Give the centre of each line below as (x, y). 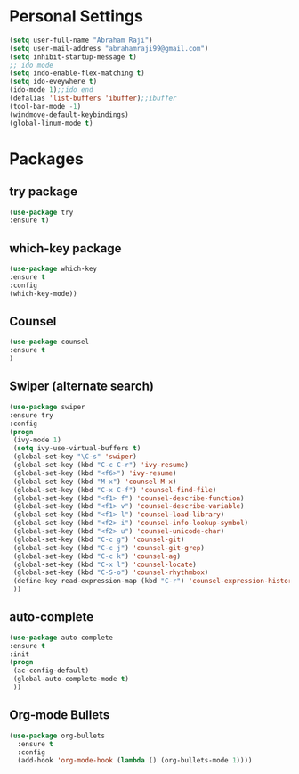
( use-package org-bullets (57, 736)
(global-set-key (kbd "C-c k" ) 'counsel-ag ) (97, 556)
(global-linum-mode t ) (51, 123)
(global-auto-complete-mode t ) (71, 679)
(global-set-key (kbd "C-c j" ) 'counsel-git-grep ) (109, 548)
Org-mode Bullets (60, 715)
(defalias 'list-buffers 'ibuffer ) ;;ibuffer (93, 99)
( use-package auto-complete (61, 638)
